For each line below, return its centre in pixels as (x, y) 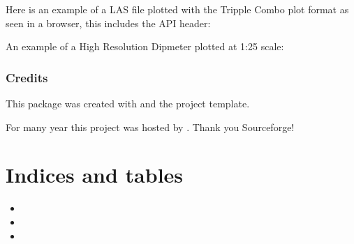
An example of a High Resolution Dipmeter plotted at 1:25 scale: (145, 46)
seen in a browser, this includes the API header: (108, 23)
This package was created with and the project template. (128, 103)
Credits (27, 77)
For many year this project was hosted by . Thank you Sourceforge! (150, 127)
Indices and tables (95, 175)
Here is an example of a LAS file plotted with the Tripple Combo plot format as (177, 9)
